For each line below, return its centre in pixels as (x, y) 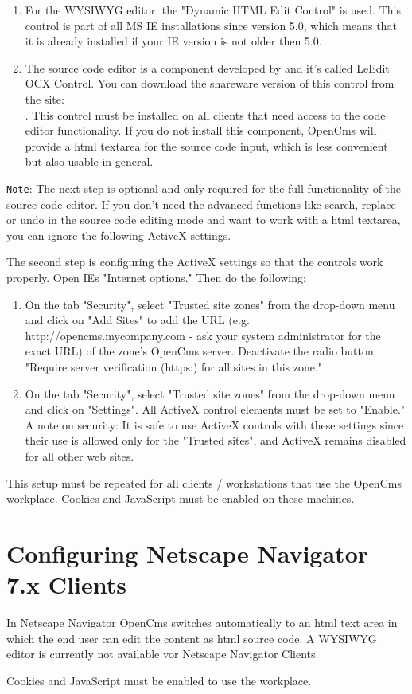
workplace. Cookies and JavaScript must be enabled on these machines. (181, 498)
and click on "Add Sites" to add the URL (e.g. (137, 320)
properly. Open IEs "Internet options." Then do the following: (156, 277)
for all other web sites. (80, 455)
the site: (45, 98)
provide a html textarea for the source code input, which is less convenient (206, 145)
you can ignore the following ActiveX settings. (119, 235)
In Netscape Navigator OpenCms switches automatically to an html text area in (202, 622)
